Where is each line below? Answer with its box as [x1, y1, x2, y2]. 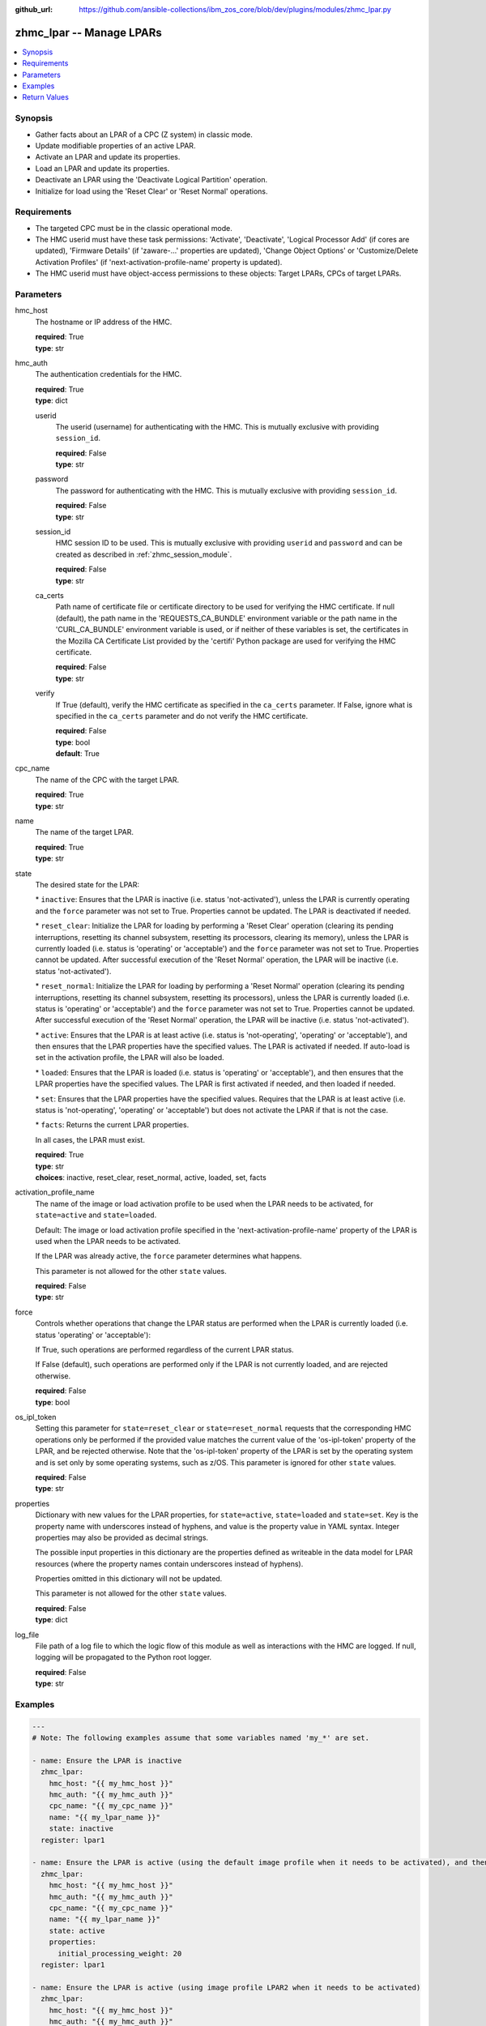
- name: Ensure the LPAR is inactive [32, 1755, 182, 1765]
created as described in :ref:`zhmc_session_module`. [55, 549, 232, 559]
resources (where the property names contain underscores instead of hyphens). [35, 1558, 304, 1568]
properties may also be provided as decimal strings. [35, 1532, 209, 1542]
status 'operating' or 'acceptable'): [35, 1330, 151, 1340]
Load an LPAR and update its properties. [35, 163, 170, 173]
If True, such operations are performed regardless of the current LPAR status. [35, 1345, 295, 1355]
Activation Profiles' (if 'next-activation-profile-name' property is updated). [35, 257, 283, 267]
